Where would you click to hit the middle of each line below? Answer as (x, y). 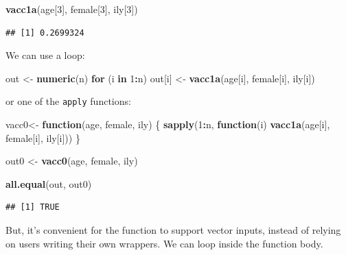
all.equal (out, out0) (49, 183)
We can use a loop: (45, 55)
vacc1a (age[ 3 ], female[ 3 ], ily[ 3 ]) (72, 9)
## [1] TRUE (33, 207)
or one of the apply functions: (68, 101)
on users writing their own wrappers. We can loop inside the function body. (164, 243)
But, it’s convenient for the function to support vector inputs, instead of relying (173, 230)
